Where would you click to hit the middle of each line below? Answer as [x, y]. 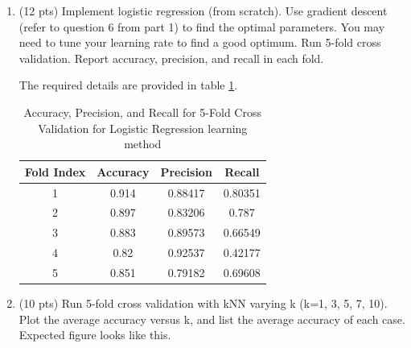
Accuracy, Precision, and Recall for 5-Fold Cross [142, 112]
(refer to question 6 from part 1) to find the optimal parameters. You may [202, 26]
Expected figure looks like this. [95, 335]
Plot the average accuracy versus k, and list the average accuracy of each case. [212, 319]
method [143, 144]
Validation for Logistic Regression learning [143, 128]
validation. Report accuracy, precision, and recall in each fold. [171, 58]
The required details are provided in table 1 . [128, 85]
